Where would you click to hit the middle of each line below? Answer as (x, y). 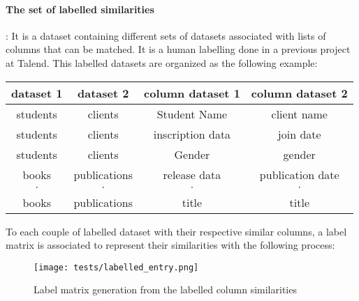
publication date (299, 174)
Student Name (192, 114)
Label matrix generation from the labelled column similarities (165, 290)
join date (299, 134)
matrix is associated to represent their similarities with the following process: (170, 245)
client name (299, 114)
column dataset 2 (299, 93)
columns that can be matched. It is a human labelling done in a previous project (178, 49)
